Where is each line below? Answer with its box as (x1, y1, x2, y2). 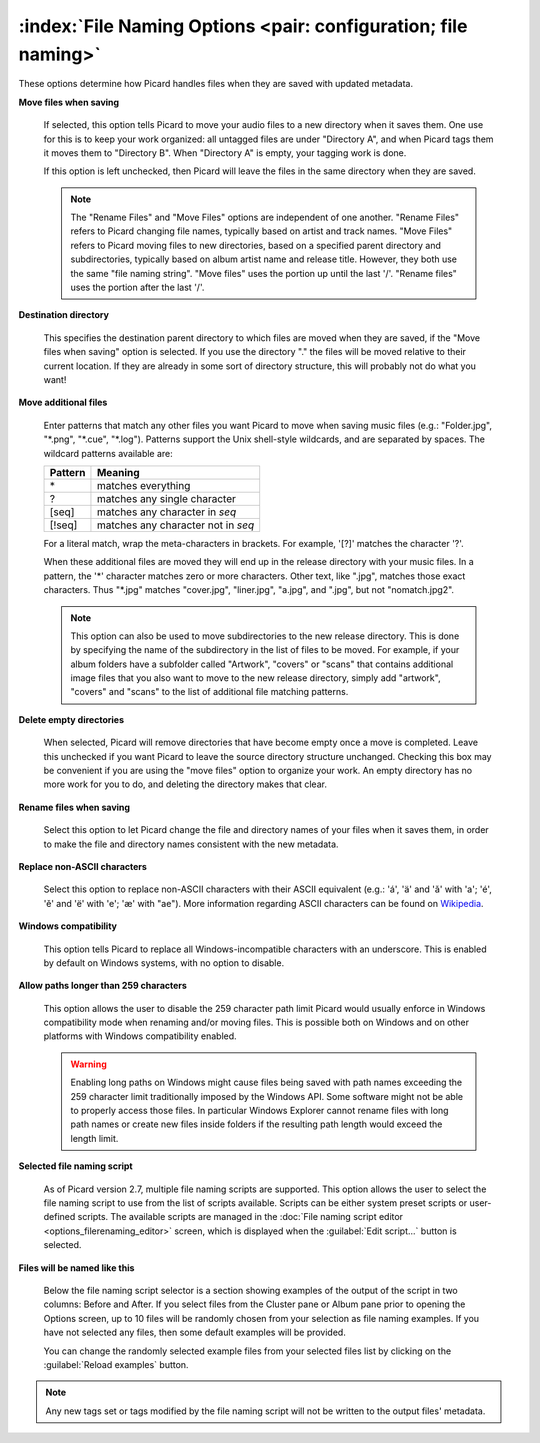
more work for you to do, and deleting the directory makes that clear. (43, 778, 327, 790)
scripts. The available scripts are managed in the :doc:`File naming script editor (77, 1211, 404, 1223)
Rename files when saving (18, 801, 130, 813)
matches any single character (96, 491, 237, 505)
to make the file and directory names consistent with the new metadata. (43, 838, 339, 850)
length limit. (70, 1132, 119, 1144)
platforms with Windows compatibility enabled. (43, 1030, 237, 1042)
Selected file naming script (18, 1160, 134, 1172)
